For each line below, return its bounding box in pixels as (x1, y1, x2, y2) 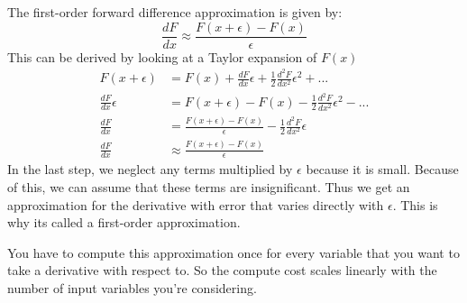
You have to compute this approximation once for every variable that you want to (7, 243, 460, 262)
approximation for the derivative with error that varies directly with (7, 195, 384, 214)
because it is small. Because (306, 160, 459, 179)
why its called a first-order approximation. (7, 213, 241, 232)
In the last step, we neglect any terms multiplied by (7, 160, 293, 179)
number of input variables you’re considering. (7, 278, 257, 297)
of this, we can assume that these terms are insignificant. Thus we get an (7, 178, 410, 196)
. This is (392, 195, 438, 214)
